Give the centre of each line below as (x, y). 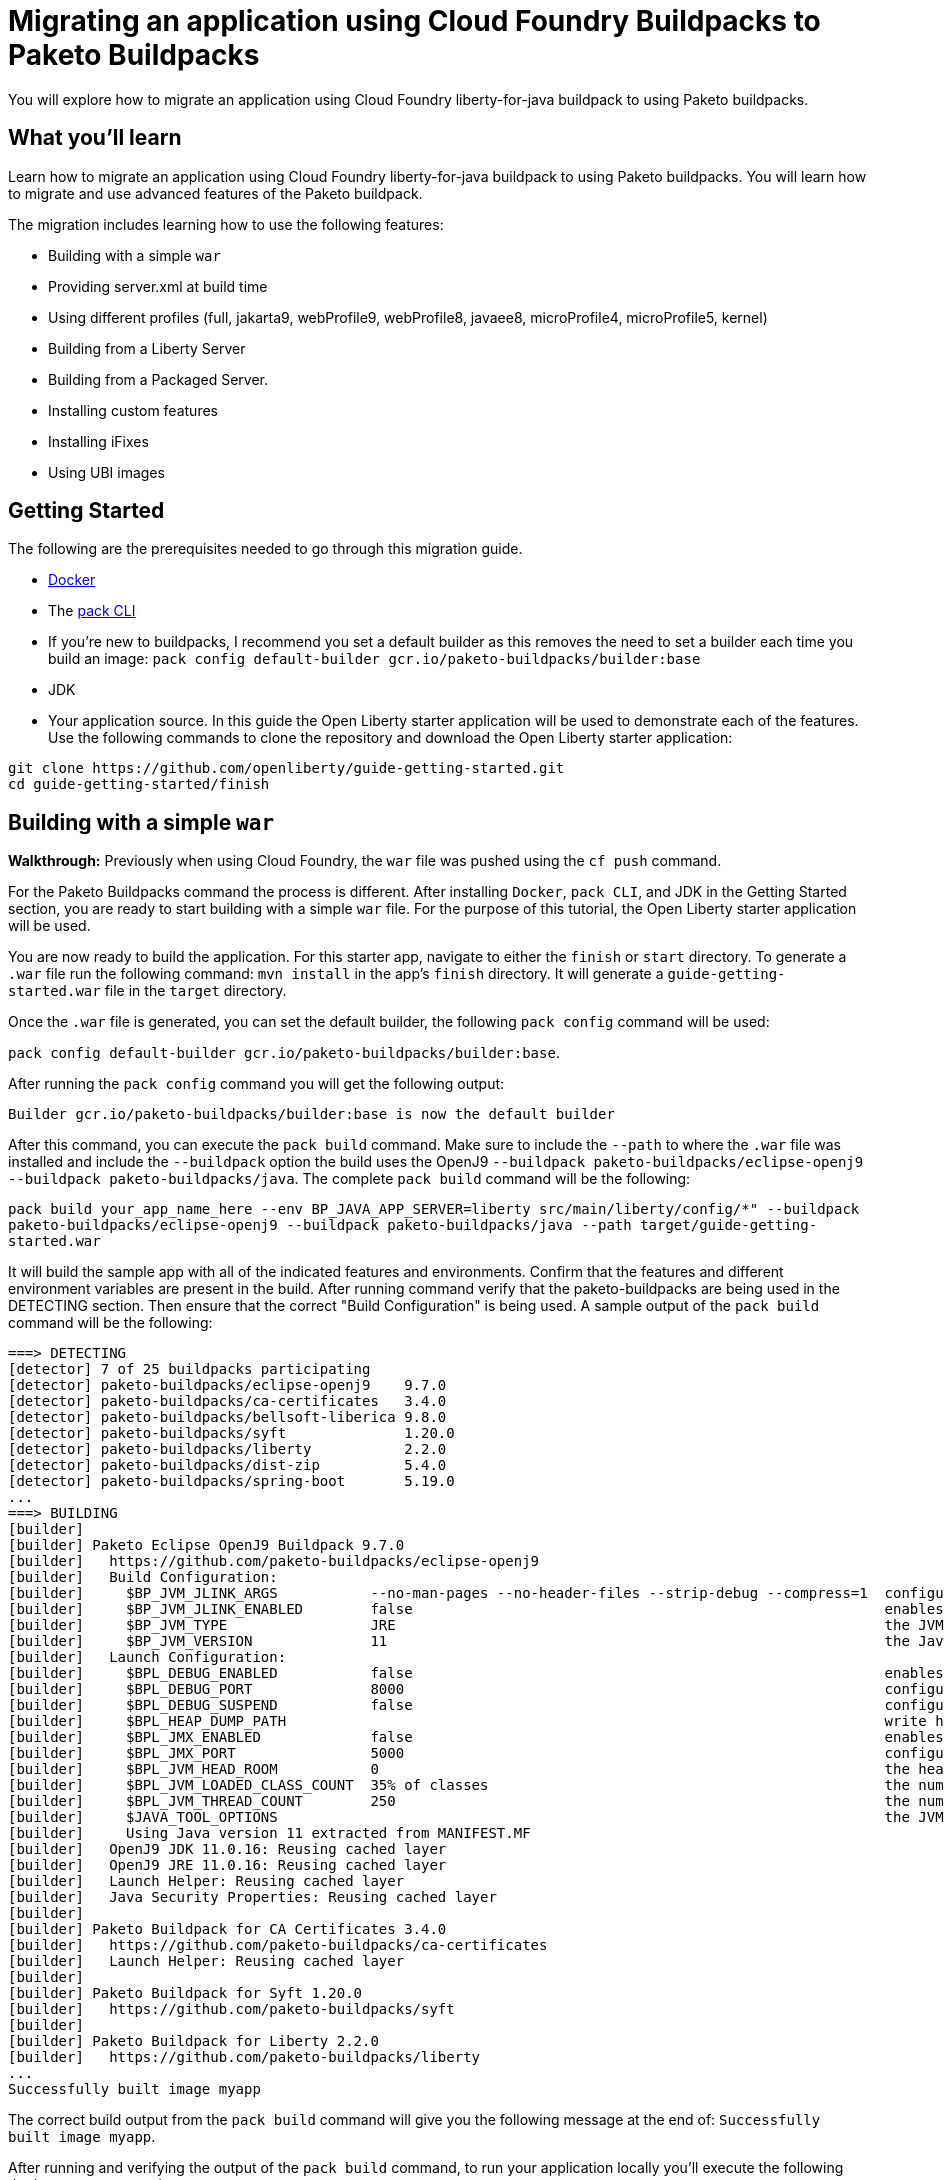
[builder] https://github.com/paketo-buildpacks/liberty (244, 2057)
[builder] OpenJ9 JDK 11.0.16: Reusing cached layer (227, 1849)
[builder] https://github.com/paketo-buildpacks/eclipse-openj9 (274, 1561)
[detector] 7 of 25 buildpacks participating (189, 1369)
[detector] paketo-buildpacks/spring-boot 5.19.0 (231, 1481)
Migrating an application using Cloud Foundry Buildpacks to (414, 21)
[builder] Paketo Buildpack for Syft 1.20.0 (185, 1993)
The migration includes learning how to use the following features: (226, 224)
